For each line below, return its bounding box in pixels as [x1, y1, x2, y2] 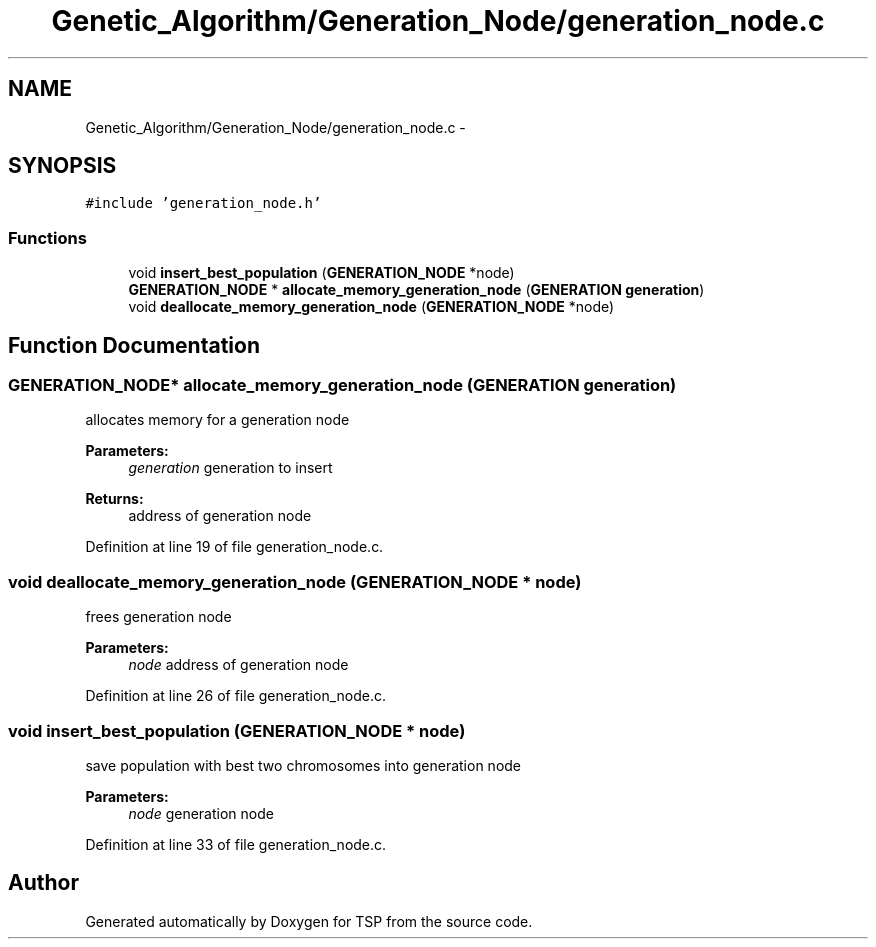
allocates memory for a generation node [85, 411, 350, 429]
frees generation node [85, 608, 232, 626]
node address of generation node [128, 656, 349, 674]
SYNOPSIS [8, 153, 117, 179]
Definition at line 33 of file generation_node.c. [85, 835, 387, 853]
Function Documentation [8, 332, 260, 358]
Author [8, 870, 79, 896]
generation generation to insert [128, 459, 333, 477]
